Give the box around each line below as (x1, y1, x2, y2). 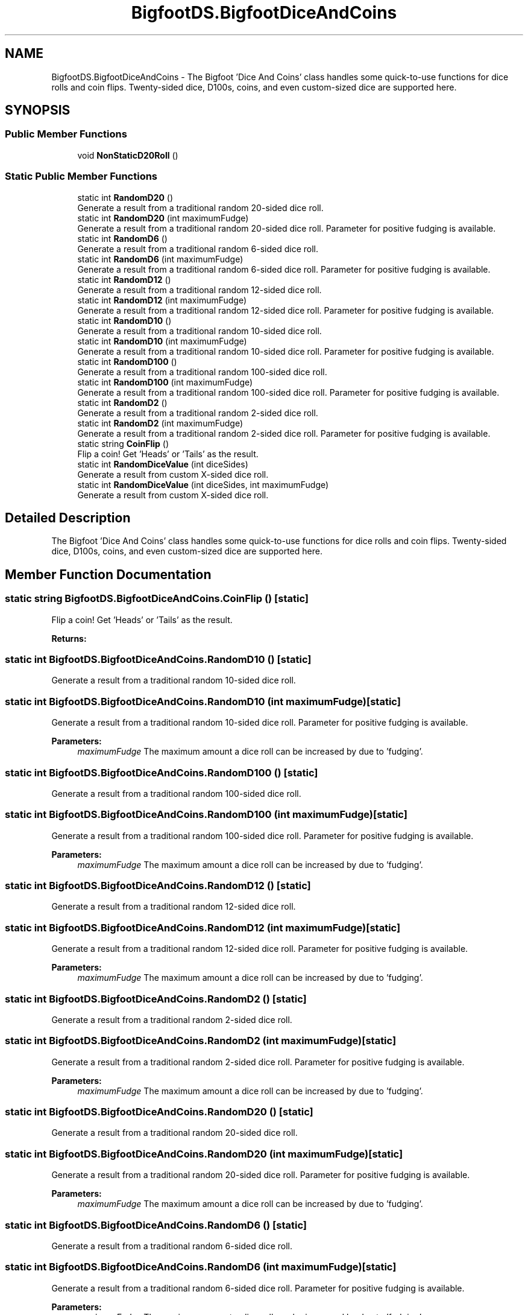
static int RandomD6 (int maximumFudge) (77, 253, 244, 264)
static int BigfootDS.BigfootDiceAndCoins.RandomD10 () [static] (5, 653, 312, 665)
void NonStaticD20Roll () (77, 150, 178, 160)
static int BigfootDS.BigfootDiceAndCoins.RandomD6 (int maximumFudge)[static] (5, 1261, 397, 1273)
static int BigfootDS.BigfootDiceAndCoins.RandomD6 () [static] (5, 1218, 307, 1231)
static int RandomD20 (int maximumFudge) (77, 212, 249, 223)
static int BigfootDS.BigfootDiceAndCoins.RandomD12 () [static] (5, 879, 311, 892)
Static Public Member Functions (5, 170, 158, 183)
